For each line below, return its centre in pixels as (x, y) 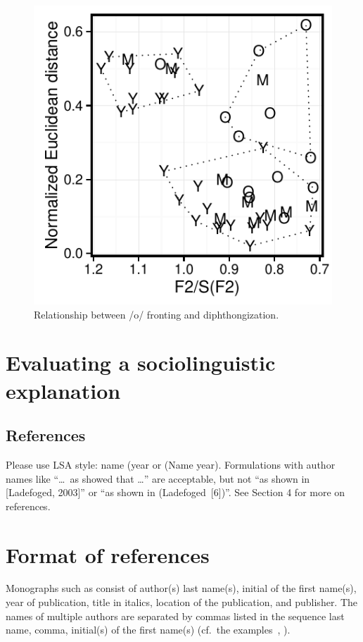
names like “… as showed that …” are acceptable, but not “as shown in (158, 478)
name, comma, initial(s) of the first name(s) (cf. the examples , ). (148, 630)
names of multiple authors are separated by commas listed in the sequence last (175, 616)
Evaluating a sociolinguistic (141, 363)
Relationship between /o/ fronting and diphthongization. (157, 314)
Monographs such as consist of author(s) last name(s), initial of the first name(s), (181, 588)
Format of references (108, 554)
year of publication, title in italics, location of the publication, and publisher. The (182, 602)
